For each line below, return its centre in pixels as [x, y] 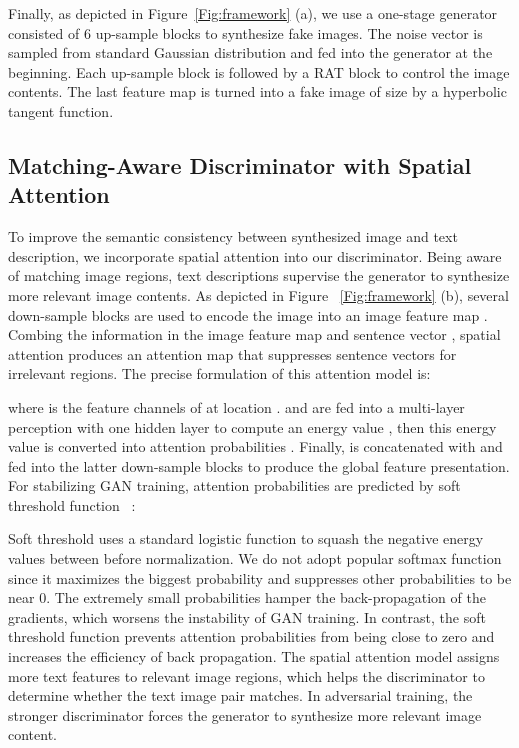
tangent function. [61, 110]
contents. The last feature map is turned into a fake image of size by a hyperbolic [257, 91]
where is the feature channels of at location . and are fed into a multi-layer [236, 406]
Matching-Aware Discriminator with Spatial [240, 164]
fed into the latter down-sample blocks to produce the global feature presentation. [259, 465]
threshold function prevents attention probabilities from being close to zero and [251, 636]
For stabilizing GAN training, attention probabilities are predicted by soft [234, 485]
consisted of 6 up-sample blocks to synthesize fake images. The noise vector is [245, 32]
